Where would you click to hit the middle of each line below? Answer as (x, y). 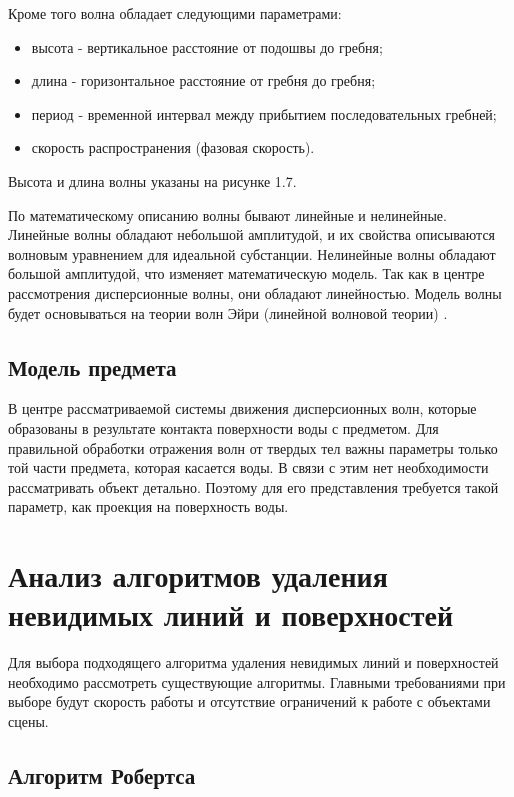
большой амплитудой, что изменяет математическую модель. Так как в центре (246, 273)
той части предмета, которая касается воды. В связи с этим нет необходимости (248, 467)
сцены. (28, 720)
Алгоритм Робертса (102, 774)
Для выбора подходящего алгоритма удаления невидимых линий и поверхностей (253, 662)
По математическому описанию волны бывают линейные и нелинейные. (227, 214)
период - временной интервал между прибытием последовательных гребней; (264, 113)
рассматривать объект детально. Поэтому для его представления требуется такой (253, 486)
